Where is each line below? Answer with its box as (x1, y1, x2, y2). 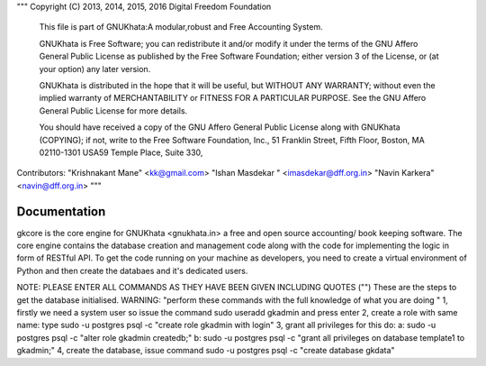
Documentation (16, 204, 106, 219)
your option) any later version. (39, 63, 151, 74)
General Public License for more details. (39, 105, 188, 116)
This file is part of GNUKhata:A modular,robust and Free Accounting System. (39, 22, 323, 32)
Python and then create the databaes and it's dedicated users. (16, 265, 248, 276)
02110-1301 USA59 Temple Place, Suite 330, (39, 147, 203, 158)
